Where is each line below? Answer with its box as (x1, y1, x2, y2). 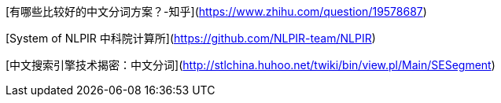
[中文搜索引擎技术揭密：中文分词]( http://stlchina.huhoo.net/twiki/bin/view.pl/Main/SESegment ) (6, 58, 495, 72)
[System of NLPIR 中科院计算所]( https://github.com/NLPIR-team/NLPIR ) (6, 31, 376, 45)
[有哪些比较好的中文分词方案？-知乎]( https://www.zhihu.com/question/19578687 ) (6, 5, 427, 18)
